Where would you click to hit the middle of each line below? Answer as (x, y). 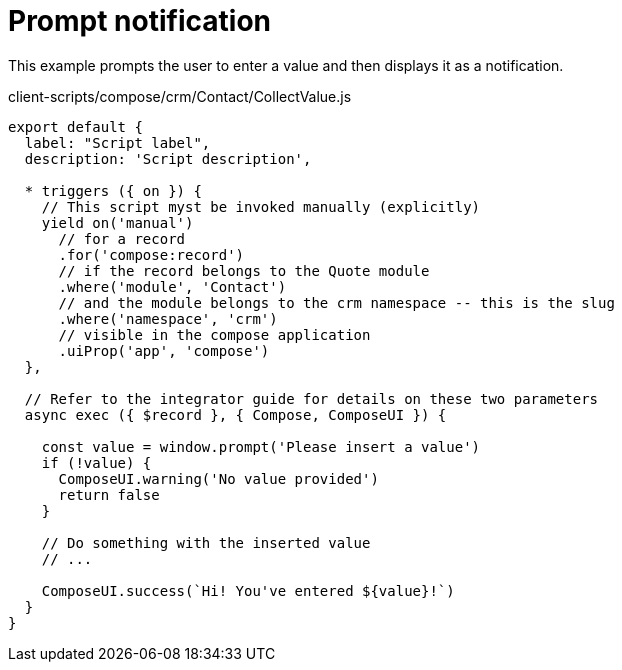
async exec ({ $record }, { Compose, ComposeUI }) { (235, 414)
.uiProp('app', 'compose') (164, 350)
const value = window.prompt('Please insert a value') (261, 446)
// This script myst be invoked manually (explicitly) (261, 206)
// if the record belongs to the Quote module (244, 270)
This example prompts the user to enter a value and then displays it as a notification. (286, 65)
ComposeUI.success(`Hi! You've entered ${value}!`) (248, 590)
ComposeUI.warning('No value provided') (218, 478)
